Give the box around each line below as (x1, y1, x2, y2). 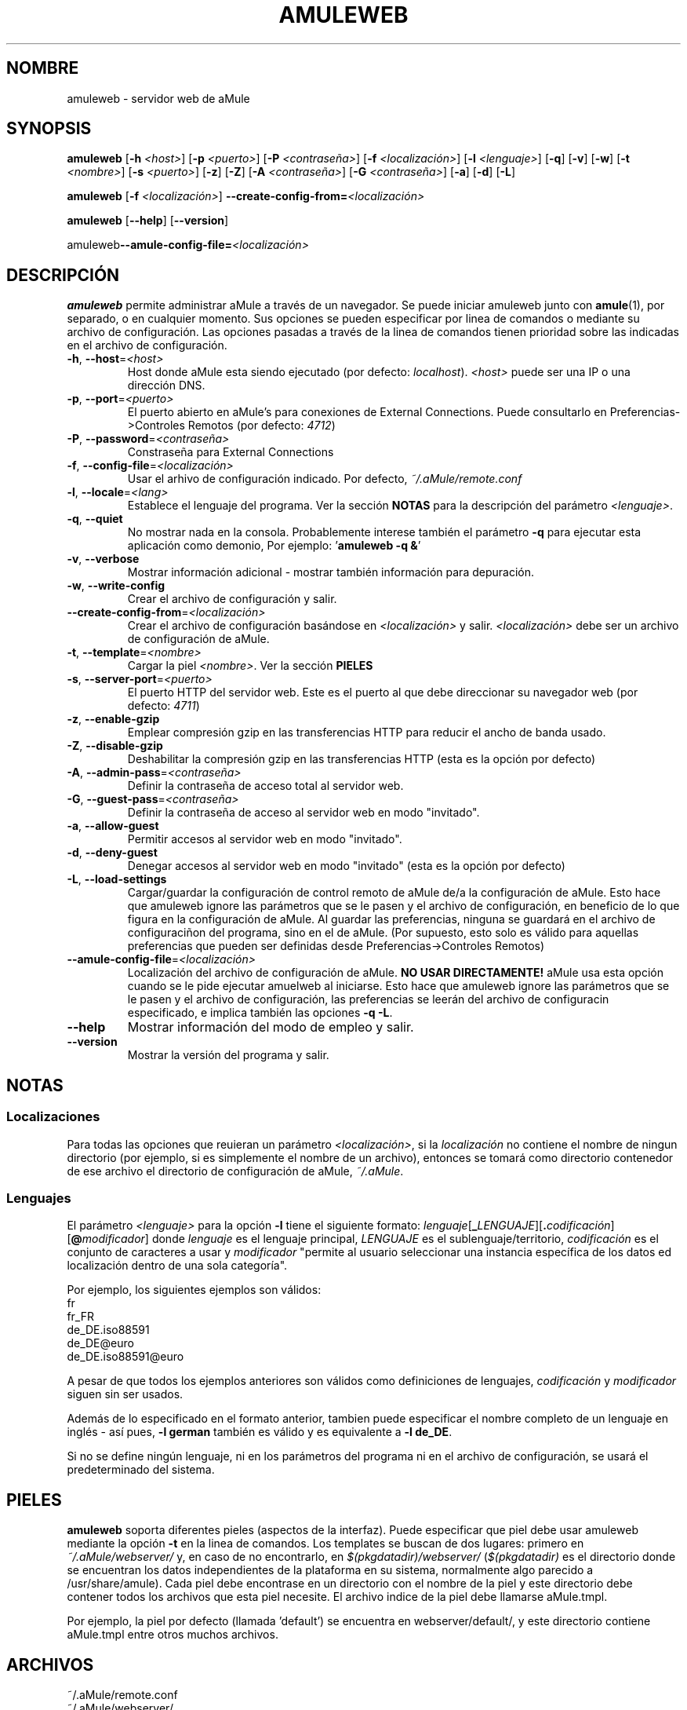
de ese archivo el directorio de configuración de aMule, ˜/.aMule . (67, 1164, 404, 1178)
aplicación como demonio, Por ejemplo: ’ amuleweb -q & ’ (127, 539, 421, 553)
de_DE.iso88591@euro (67, 1350, 184, 1364)
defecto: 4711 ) (127, 699, 200, 713)
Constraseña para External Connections (127, 445, 334, 459)
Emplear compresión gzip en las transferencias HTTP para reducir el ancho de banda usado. (127, 725, 606, 740)
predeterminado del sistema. (67, 1463, 215, 1477)
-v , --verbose (67, 552, 140, 566)
